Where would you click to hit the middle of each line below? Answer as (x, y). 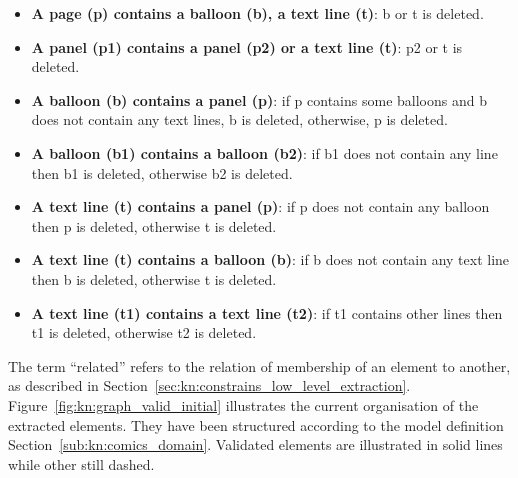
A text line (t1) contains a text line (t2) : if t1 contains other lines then (267, 312)
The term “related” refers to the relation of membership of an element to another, (259, 365)
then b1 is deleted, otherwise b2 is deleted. (162, 172)
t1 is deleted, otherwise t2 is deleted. (144, 332)
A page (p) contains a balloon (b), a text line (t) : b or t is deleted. (257, 13)
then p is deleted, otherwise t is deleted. (154, 225)
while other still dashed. (81, 463)
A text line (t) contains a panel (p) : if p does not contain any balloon (260, 206)
